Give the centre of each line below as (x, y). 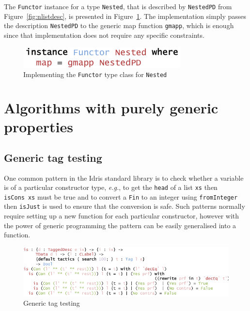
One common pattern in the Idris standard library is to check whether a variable (124, 178)
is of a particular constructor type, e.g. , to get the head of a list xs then (111, 187)
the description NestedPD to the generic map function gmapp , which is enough (119, 25)
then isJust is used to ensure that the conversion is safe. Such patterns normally (125, 206)
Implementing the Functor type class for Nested (95, 74)
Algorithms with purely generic (111, 107)
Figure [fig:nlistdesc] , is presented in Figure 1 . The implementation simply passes (125, 16)
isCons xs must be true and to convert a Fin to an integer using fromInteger (121, 196)
